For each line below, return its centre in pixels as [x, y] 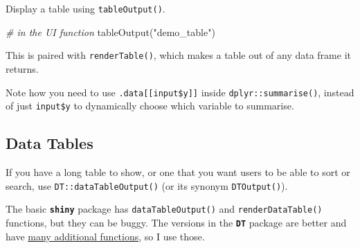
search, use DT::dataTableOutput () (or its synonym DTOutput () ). [147, 185]
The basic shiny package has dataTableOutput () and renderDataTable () [164, 209]
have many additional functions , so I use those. [105, 236]
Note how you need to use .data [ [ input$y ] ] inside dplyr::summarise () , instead [180, 92]
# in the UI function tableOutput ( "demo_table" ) [110, 32]
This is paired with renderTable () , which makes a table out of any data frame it [178, 55]
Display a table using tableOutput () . [85, 8]
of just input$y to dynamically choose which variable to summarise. [150, 106]
